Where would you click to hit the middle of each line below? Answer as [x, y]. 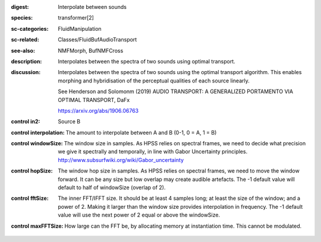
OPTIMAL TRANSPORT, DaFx [94, 100]
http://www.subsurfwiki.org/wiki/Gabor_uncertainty [121, 160]
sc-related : [25, 40]
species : [22, 18]
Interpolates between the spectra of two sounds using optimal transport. [147, 61]
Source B [69, 122]
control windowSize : [37, 144]
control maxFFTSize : [37, 226]
